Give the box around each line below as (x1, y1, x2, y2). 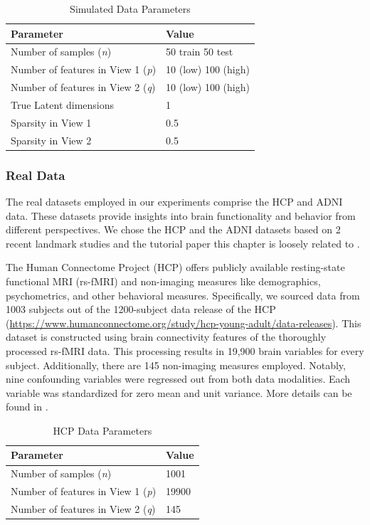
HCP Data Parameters (53, 423, 152, 437)
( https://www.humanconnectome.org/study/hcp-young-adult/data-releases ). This (6, 315, 361, 330)
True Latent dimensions (11, 97, 115, 112)
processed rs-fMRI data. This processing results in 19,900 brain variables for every (6, 343, 364, 358)
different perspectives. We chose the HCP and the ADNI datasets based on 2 (6, 222, 341, 237)
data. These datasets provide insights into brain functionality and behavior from (6, 208, 356, 223)
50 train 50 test (166, 44, 233, 59)
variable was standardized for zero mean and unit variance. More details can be (6, 385, 352, 400)
